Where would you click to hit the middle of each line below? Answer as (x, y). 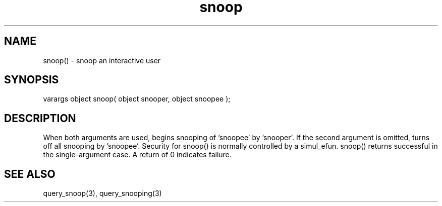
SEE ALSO (30, 174)
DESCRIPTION (40, 118)
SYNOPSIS (32, 80)
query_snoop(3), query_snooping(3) (102, 193)
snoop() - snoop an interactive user (102, 60)
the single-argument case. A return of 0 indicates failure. (137, 155)
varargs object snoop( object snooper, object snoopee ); (137, 99)
